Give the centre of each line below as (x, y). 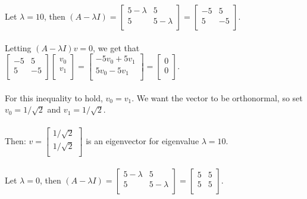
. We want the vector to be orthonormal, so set (217, 97)
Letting (18, 47)
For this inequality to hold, (54, 97)
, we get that (116, 47)
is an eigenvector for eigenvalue (142, 140)
